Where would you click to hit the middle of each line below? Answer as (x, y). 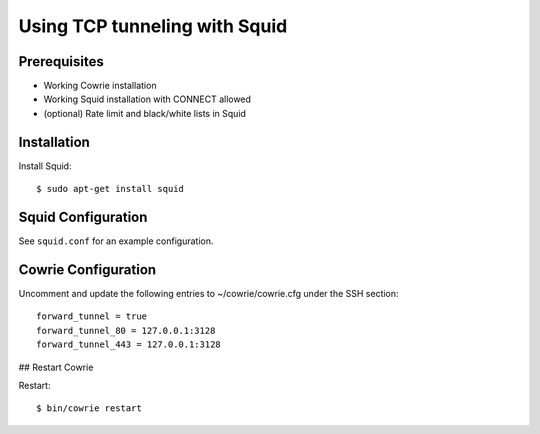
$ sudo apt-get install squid (110, 189)
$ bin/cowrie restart (89, 408)
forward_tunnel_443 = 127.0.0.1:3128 (129, 344)
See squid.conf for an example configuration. (116, 241)
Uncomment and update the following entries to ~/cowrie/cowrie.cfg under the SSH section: (208, 293)
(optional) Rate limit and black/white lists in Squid (145, 113)
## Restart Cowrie (56, 367)
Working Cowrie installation (100, 86)
